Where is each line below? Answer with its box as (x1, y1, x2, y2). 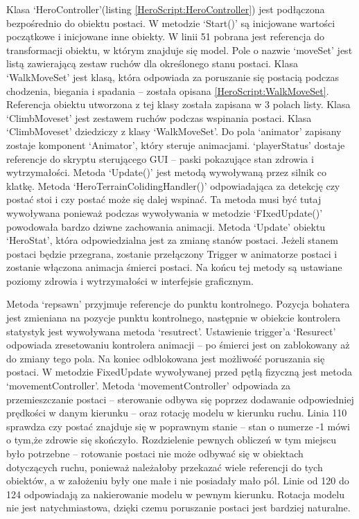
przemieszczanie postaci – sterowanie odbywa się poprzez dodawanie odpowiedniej (6, 392, 354, 406)
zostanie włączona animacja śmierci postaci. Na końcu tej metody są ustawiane (6, 260, 342, 274)
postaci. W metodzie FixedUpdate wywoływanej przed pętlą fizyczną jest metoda (6, 364, 352, 379)
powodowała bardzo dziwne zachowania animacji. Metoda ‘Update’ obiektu (6, 219, 326, 234)
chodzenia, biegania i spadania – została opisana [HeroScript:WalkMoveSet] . (6, 83, 329, 98)
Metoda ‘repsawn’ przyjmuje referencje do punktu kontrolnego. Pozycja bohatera (6, 297, 350, 311)
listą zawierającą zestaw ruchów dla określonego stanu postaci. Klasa (6, 56, 298, 71)
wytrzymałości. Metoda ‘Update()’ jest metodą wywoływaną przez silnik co (6, 165, 326, 179)
